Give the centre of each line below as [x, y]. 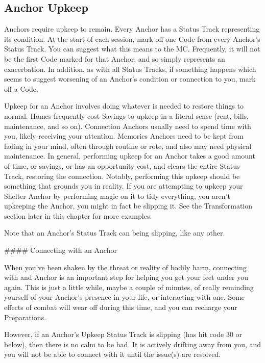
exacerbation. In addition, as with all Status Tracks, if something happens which [130, 69]
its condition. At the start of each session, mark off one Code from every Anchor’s [132, 38]
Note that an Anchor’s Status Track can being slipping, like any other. [115, 233]
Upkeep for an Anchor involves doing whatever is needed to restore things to [124, 106]
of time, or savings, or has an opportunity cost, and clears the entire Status [122, 165]
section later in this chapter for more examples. [78, 215]
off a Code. [21, 88]
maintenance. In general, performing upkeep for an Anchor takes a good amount [130, 156]
